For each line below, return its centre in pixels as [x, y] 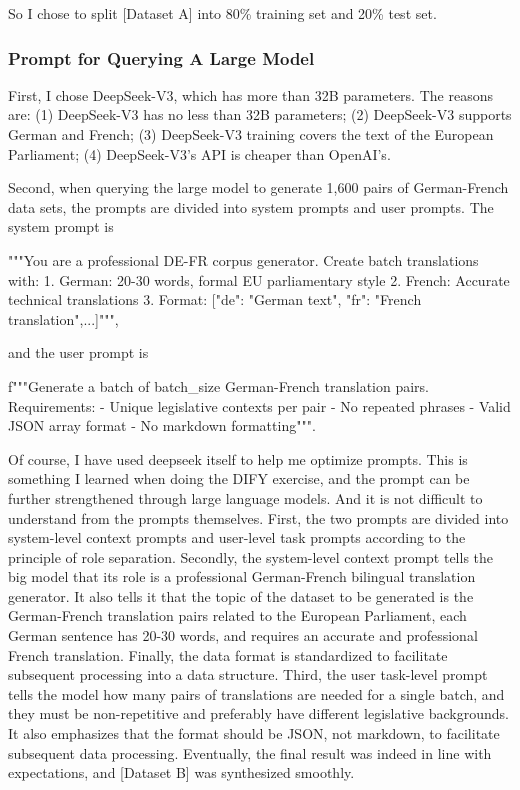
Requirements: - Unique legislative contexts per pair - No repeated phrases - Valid [259, 405]
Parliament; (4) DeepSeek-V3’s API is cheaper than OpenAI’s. [199, 153]
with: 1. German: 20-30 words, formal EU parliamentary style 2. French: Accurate [259, 279]
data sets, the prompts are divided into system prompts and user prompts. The [251, 206]
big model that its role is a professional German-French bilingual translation [242, 576]
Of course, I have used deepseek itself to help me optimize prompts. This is [238, 458]
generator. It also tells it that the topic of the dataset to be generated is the [241, 595]
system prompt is [61, 226]
